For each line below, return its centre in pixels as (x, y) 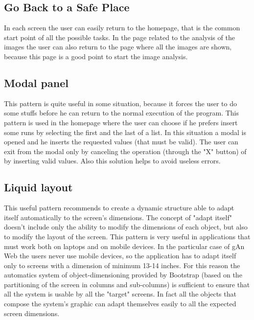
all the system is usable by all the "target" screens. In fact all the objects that (120, 294)
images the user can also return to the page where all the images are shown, (118, 47)
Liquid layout (38, 187)
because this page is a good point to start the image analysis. (96, 56)
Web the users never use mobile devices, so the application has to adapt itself (120, 256)
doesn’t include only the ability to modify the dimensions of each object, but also (126, 227)
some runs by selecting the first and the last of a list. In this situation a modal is (125, 132)
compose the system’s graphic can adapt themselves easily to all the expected (120, 304)
